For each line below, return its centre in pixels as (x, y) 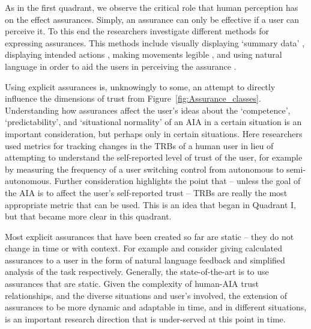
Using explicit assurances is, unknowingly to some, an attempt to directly (140, 86)
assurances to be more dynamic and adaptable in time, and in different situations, (156, 307)
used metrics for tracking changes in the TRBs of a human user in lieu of (139, 145)
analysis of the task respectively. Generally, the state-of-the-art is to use (137, 272)
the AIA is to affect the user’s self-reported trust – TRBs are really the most (146, 192)
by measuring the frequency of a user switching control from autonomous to (144, 169)
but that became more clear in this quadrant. (88, 216)
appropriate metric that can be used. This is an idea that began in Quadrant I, (150, 204)
